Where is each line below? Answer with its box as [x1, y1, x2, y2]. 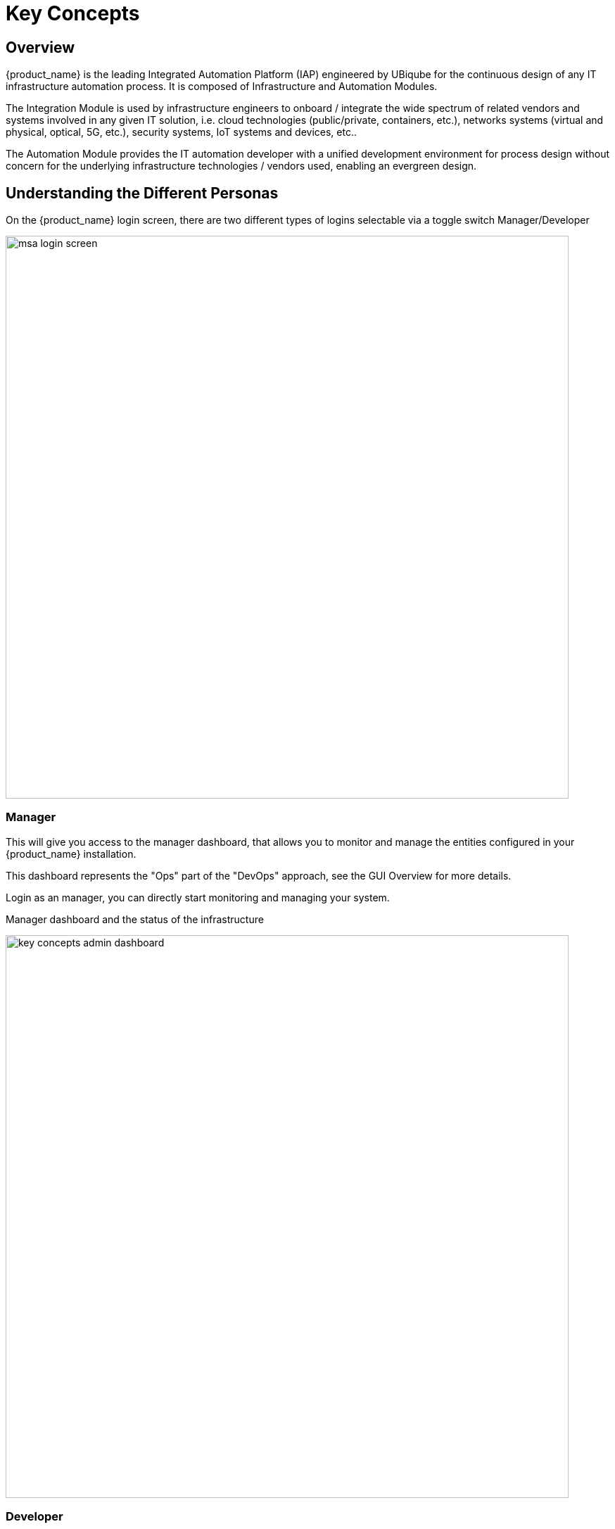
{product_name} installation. [6, 847, 137, 860]
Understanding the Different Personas [6, 184, 279, 202]
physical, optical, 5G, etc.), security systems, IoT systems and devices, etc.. [6, 126, 357, 139]
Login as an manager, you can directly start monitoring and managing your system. [6, 891, 390, 903]
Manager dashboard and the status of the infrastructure [6, 913, 264, 925]
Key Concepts [6, 1, 140, 25]
